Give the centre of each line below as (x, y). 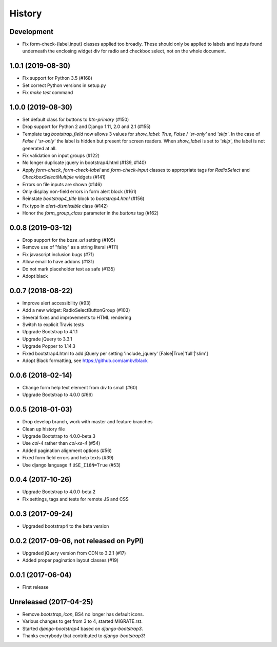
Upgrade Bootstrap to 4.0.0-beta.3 (59, 436)
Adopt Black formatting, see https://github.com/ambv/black (85, 361)
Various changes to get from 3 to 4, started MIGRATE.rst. (83, 621)
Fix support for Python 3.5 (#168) (57, 78)
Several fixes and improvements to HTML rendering (77, 317)
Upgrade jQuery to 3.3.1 (47, 339)
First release (35, 587)
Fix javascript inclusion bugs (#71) (58, 254)
